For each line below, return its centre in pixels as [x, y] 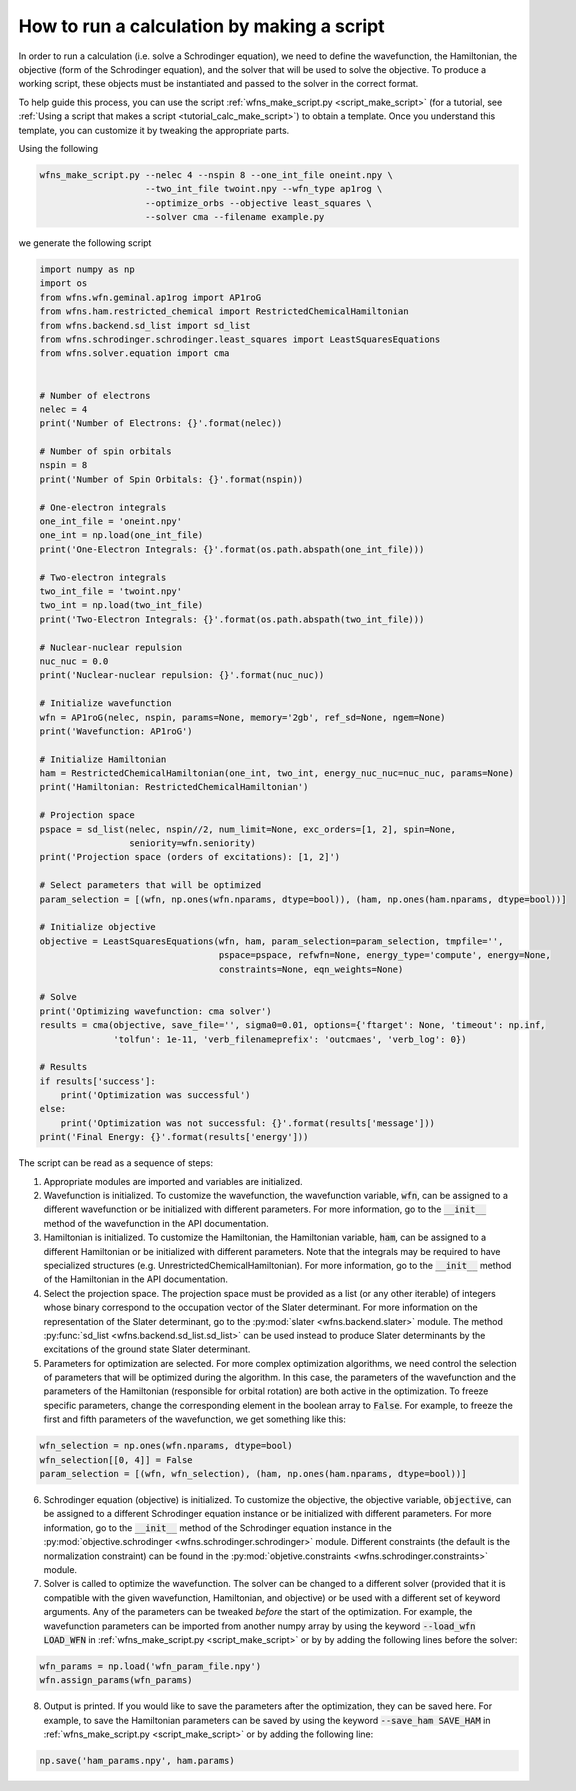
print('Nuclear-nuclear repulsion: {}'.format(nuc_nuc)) [182, 675]
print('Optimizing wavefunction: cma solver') [155, 1011]
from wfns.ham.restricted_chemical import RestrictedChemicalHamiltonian [224, 311]
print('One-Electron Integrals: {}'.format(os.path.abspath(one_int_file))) [232, 549]
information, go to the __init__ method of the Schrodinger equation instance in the [217, 1527]
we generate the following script [85, 243]
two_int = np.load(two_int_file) [121, 605]
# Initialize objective [98, 927]
